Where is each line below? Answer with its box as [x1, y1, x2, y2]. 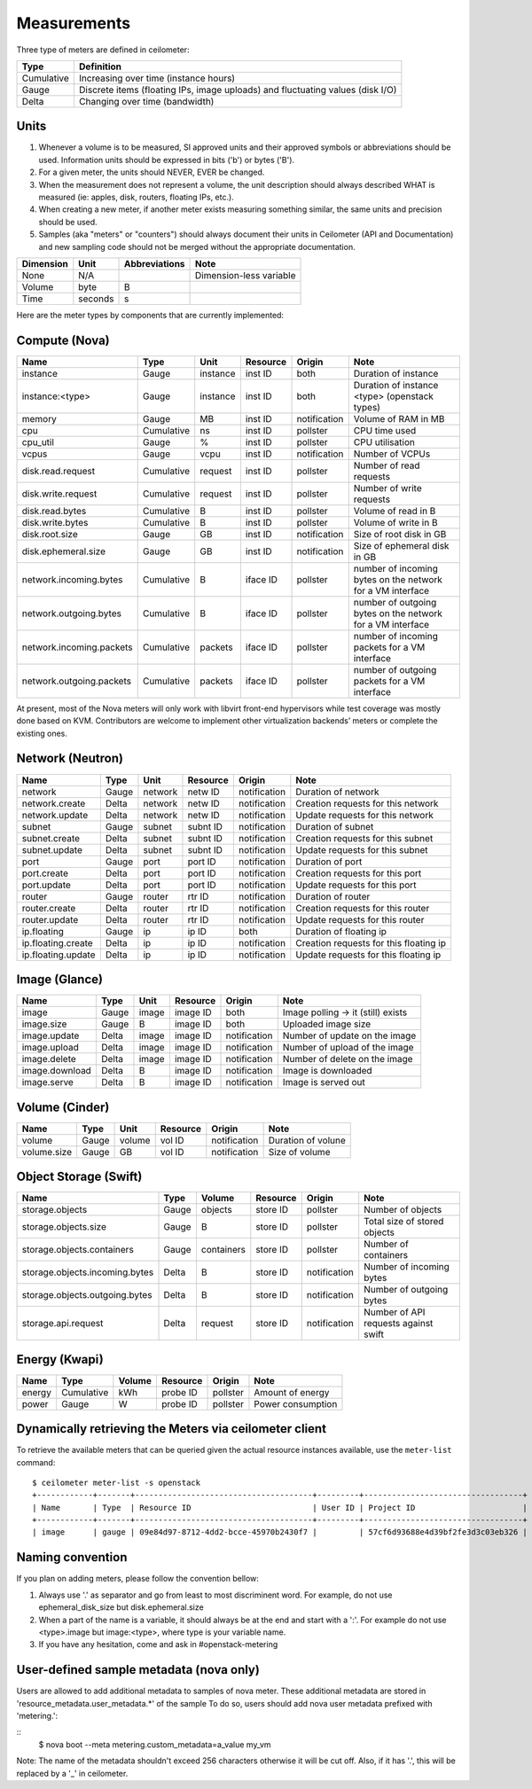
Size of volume [268, 1145, 331, 1158]
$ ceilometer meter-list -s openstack [32, 1477, 201, 1488]
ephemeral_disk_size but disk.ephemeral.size [38, 1602, 204, 1613]
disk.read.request [21, 465, 96, 477]
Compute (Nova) [16, 332, 110, 348]
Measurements [16, 13, 131, 33]
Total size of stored [364, 1215, 444, 1228]
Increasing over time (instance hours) [78, 72, 235, 84]
